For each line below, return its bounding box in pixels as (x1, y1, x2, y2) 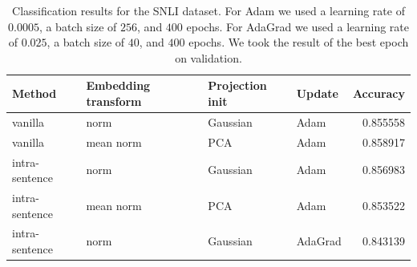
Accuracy (352, 85, 405, 102)
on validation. (175, 49, 242, 66)
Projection (208, 77, 267, 94)
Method (12, 85, 57, 102)
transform (86, 92, 142, 109)
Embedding (86, 77, 151, 94)
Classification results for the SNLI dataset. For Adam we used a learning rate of (12, 2, 405, 18)
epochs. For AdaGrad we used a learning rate (186, 18, 410, 34)
